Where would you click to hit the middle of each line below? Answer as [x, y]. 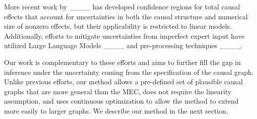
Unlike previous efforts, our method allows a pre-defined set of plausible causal [124, 82]
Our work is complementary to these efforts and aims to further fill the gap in [123, 62]
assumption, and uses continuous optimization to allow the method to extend [121, 101]
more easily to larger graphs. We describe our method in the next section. [116, 110]
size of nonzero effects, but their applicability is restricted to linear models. [118, 26]
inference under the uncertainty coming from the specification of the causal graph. [129, 72]
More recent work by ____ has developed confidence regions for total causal [122, 6]
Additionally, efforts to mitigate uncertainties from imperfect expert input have [124, 35]
